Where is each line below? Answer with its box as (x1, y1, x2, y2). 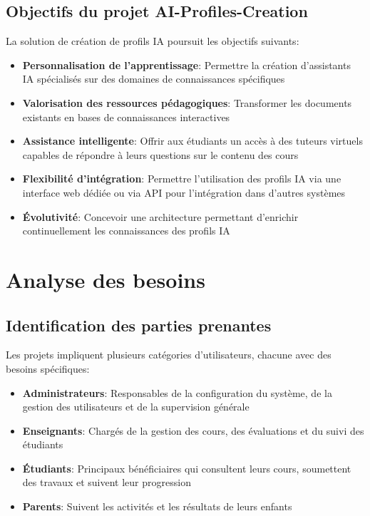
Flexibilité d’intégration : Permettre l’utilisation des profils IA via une (22, 171, 341, 186)
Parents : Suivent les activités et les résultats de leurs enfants (22, 499, 292, 514)
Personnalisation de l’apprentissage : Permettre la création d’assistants (22, 57, 351, 72)
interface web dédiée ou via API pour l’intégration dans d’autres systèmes (22, 185, 346, 200)
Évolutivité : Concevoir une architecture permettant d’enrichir (22, 209, 299, 224)
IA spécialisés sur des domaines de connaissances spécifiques (22, 71, 285, 86)
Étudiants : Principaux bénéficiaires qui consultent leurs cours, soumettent (22, 460, 351, 475)
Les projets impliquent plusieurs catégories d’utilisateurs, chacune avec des (6, 347, 332, 362)
